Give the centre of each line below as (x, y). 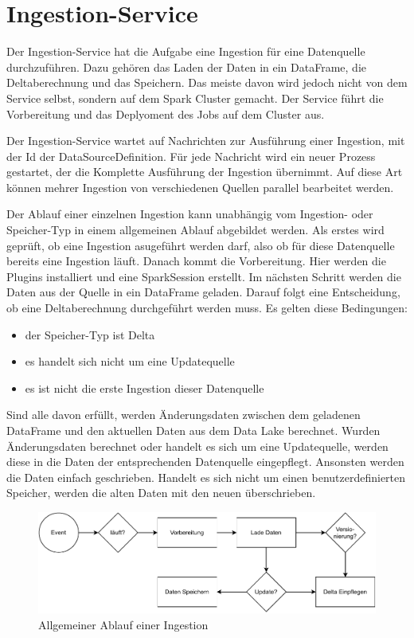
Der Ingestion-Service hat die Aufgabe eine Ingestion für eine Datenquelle (186, 51)
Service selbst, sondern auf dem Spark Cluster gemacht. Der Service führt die (195, 98)
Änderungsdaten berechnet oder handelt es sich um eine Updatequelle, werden (197, 446)
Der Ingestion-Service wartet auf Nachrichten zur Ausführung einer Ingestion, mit (206, 141)
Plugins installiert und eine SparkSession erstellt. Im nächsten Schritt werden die (204, 276)
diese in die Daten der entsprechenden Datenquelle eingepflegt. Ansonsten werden (205, 462)
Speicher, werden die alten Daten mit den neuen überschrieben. (161, 493)
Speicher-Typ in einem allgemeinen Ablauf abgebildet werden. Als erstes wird (195, 230)
